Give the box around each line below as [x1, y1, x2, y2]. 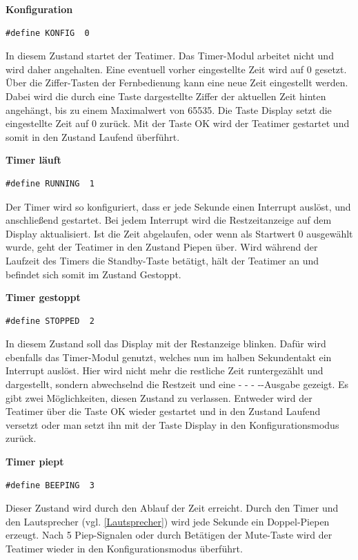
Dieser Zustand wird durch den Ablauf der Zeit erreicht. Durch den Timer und [6, 501, 339, 515]
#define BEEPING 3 [6, 480, 95, 490]
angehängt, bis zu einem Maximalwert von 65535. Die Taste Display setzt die [6, 102, 332, 117]
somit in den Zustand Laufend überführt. [6, 129, 180, 144]
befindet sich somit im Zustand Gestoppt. [6, 267, 181, 281]
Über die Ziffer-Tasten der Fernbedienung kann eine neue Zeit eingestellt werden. [6, 75, 348, 90]
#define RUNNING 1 [6, 178, 95, 189]
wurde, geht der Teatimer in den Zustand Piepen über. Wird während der [6, 240, 318, 254]
